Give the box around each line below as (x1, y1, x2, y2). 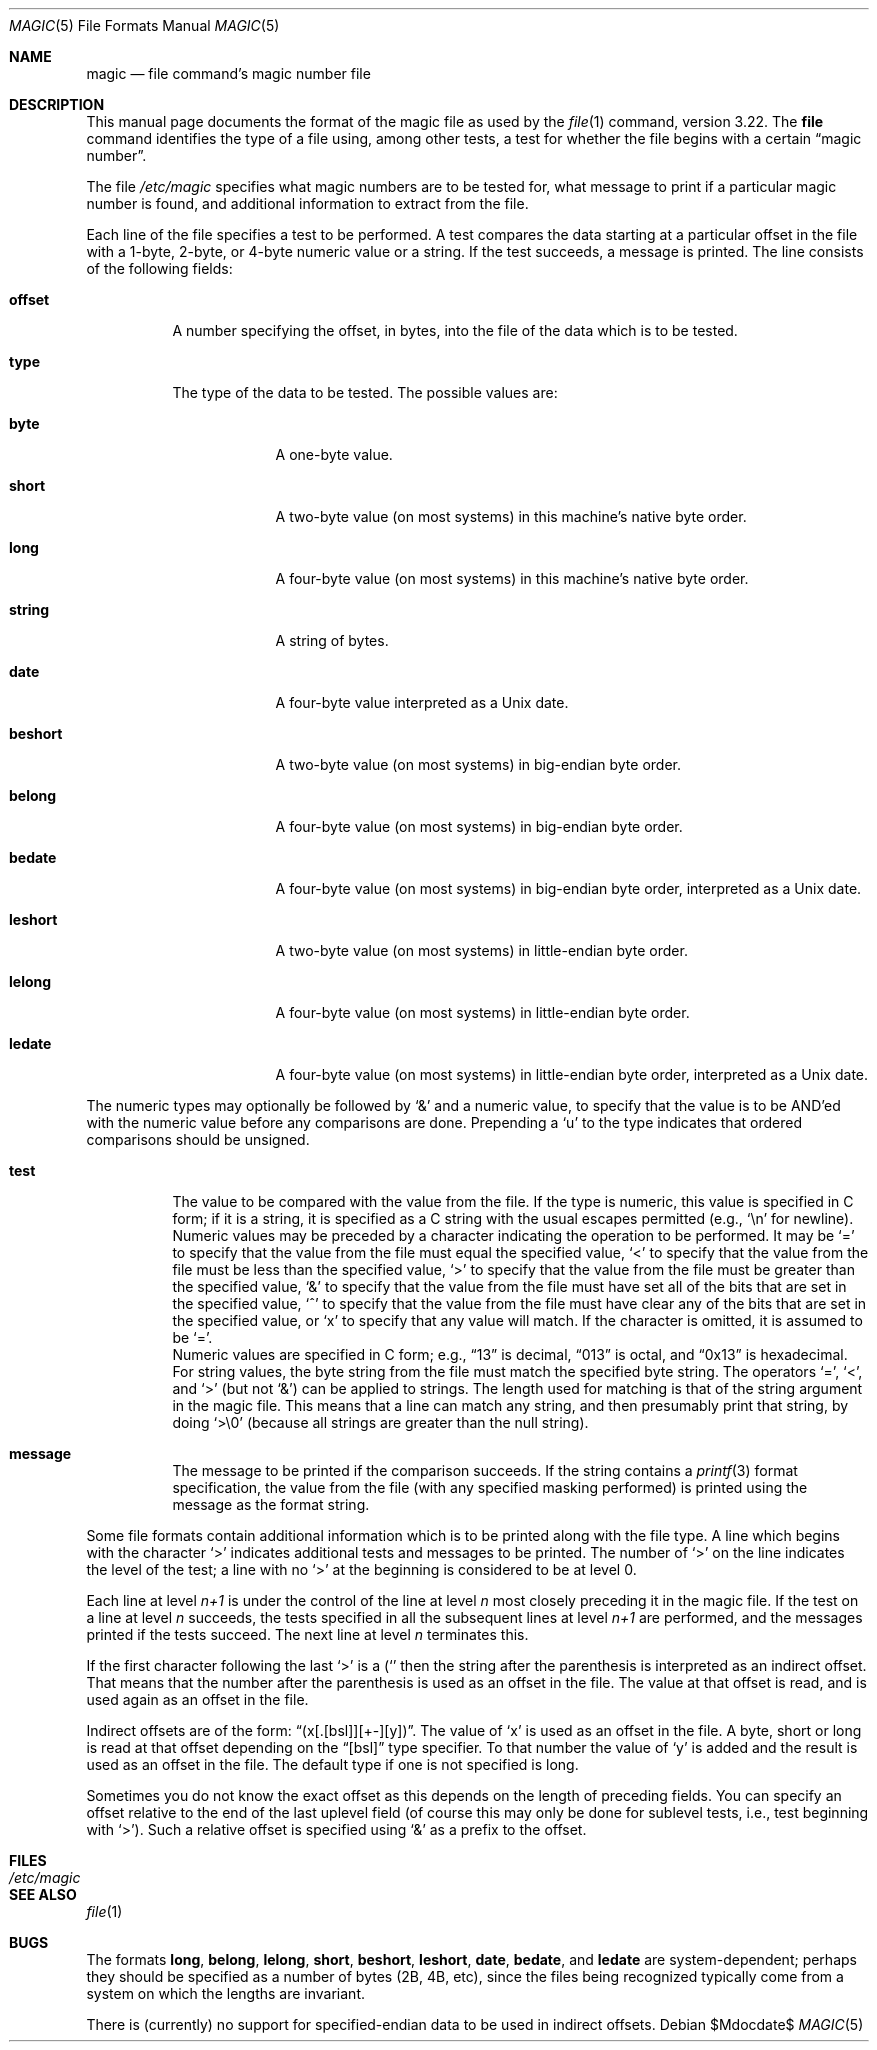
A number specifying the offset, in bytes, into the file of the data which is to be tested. (172, 322, 738, 339)
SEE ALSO (9, 1886, 77, 1903)
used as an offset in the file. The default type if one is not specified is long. (86, 1756, 579, 1773)
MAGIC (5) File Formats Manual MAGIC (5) (9, 17, 280, 34)
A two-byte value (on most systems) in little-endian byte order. (275, 942, 688, 959)
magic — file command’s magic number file (86, 65, 371, 82)
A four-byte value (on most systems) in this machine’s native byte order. (275, 570, 749, 587)
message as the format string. (172, 1496, 370, 1513)
